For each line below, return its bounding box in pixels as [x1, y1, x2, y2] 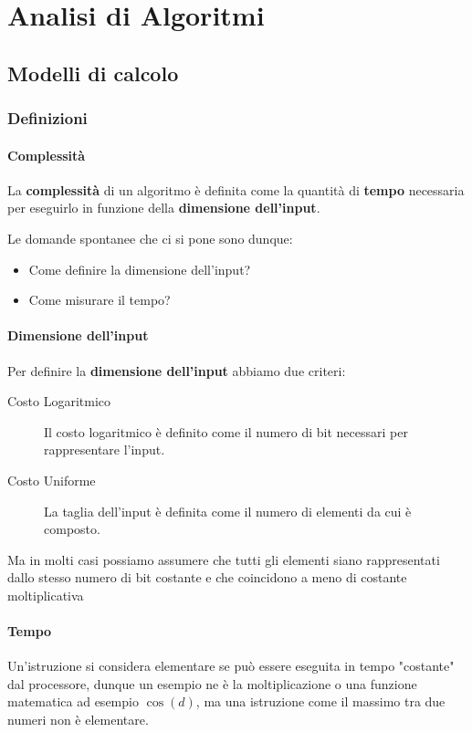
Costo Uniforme [7, 470, 96, 489]
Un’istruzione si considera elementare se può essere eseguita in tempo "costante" [7, 656, 455, 675]
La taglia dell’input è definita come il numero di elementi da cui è [44, 501, 412, 520]
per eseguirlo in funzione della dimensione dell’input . [7, 198, 320, 217]
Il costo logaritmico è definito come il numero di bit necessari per [44, 422, 408, 441]
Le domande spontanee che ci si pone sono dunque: [7, 228, 293, 247]
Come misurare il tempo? [28, 290, 171, 309]
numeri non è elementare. [7, 710, 149, 729]
